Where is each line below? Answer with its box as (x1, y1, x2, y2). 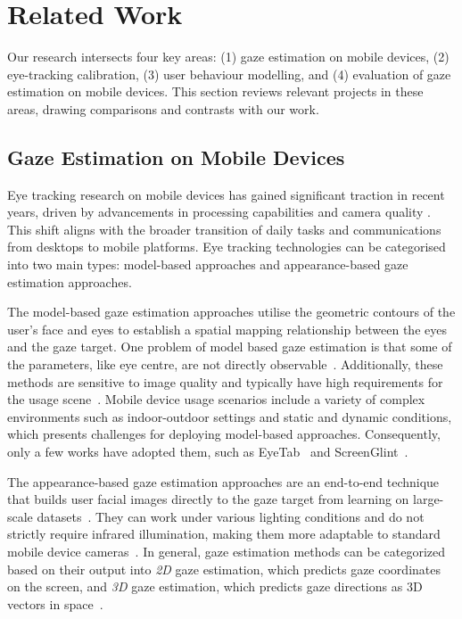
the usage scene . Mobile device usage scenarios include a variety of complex (7, 390, 425, 409)
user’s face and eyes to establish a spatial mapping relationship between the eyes (7, 319, 447, 338)
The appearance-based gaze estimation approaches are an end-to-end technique (7, 472, 440, 491)
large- (413, 490, 444, 508)
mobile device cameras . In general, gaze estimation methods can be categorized (7, 541, 446, 560)
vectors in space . (7, 594, 103, 613)
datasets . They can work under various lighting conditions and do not (37, 507, 425, 525)
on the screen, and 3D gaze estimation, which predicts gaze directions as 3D (7, 577, 423, 596)
